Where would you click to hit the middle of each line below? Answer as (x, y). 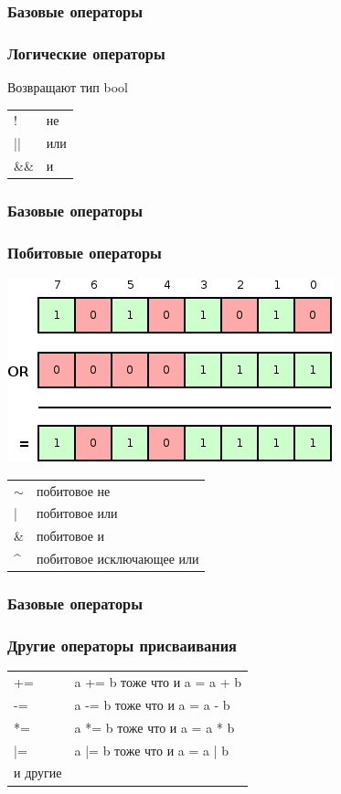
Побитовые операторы (85, 252)
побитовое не (73, 490)
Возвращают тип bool (68, 87)
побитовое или (77, 513)
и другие (38, 773)
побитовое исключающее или (117, 559)
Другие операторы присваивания (122, 645)
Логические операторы (86, 53)
